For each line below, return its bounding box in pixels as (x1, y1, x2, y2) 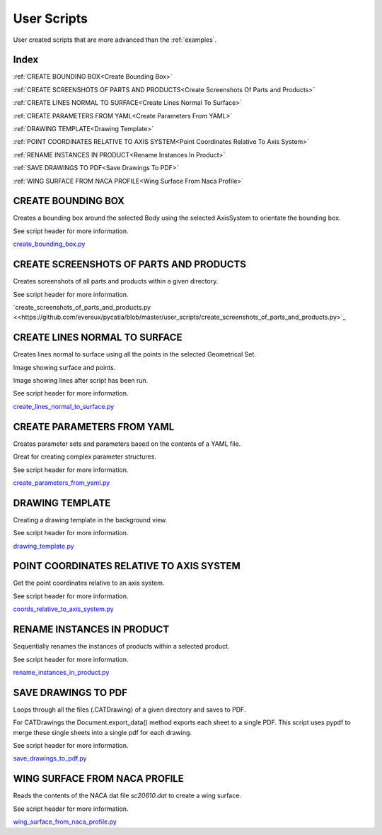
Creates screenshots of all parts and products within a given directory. (13, 277, 219, 286)
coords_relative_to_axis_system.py (13, 605, 114, 613)
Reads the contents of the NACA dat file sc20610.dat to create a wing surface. (13, 791, 242, 800)
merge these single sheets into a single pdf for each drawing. (13, 728, 192, 736)
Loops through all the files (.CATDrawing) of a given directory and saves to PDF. (13, 705, 246, 714)
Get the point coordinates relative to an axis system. (13, 578, 165, 588)
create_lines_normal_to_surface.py (13, 402, 115, 410)
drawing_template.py (13, 542, 74, 550)
